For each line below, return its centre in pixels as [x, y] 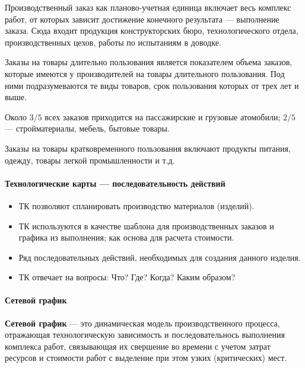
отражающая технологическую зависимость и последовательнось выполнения [145, 335]
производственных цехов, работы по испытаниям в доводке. [113, 42]
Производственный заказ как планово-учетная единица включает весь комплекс [148, 7]
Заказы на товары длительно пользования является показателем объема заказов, [149, 62]
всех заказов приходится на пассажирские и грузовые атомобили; [163, 116]
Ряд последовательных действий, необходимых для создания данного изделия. [160, 257]
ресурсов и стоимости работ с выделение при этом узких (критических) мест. [146, 358]
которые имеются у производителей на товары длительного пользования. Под [145, 73]
